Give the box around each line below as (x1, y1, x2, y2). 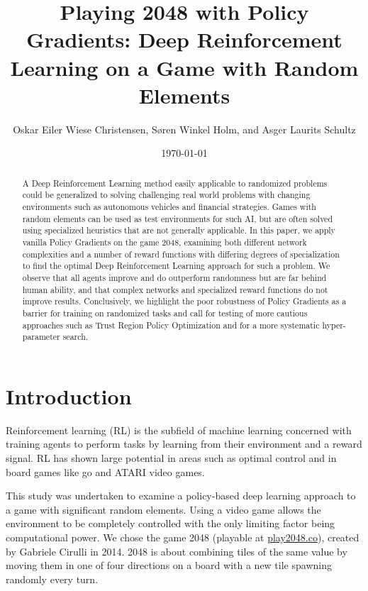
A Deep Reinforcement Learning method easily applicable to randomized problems (22, 177, 328, 189)
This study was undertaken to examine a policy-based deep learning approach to (6, 488, 356, 503)
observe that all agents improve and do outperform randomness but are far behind (22, 271, 327, 283)
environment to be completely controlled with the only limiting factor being (6, 516, 335, 531)
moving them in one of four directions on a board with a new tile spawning (6, 558, 332, 573)
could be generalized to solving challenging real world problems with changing (22, 189, 311, 201)
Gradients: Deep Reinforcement (26, 25, 342, 54)
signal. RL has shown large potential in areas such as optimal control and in (6, 450, 337, 465)
